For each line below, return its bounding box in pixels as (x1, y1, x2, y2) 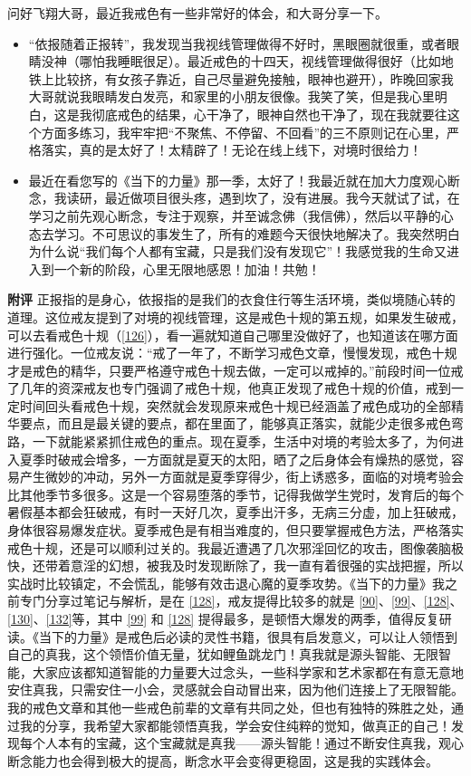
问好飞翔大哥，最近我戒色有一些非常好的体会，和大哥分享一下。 (7, 4, 388, 22)
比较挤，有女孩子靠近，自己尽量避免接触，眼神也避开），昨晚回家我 (53, 69, 454, 88)
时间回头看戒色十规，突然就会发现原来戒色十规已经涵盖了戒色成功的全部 (19, 396, 451, 415)
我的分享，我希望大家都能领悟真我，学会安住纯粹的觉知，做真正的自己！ (19, 715, 451, 734)
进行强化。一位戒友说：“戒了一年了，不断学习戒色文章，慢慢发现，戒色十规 (7, 343, 457, 362)
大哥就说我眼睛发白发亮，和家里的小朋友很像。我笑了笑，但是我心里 (28, 87, 435, 106)
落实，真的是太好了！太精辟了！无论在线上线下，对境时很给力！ (41, 140, 422, 159)
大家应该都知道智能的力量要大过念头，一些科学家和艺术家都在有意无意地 (32, 662, 464, 681)
